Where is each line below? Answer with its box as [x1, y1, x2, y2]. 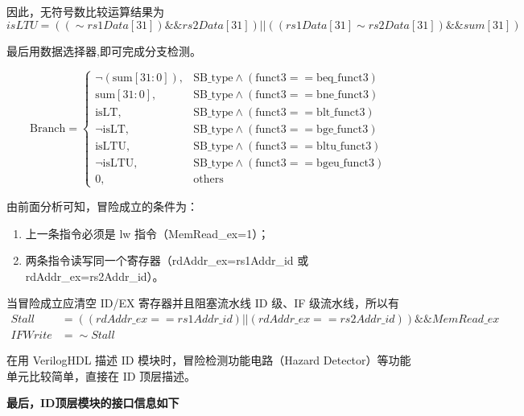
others [193, 173, 224, 185]
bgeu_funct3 [316, 157, 375, 169]
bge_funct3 [316, 123, 369, 135]
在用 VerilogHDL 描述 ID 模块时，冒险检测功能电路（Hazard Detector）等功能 [6, 351, 411, 368]
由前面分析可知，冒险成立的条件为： [6, 197, 198, 214]
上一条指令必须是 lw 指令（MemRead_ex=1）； [25, 224, 270, 241]
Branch [30, 122, 66, 134]
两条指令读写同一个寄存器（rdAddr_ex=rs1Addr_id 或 [25, 252, 309, 269]
